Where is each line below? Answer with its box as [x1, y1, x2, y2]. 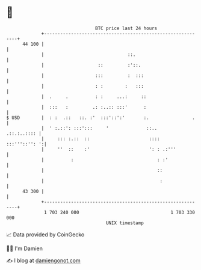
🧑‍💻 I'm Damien [6, 245, 43, 252]
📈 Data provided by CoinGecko [6, 231, 85, 238]
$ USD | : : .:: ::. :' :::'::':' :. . [6, 114, 196, 121]
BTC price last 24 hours [95, 25, 158, 31]
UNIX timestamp [105, 219, 144, 226]
